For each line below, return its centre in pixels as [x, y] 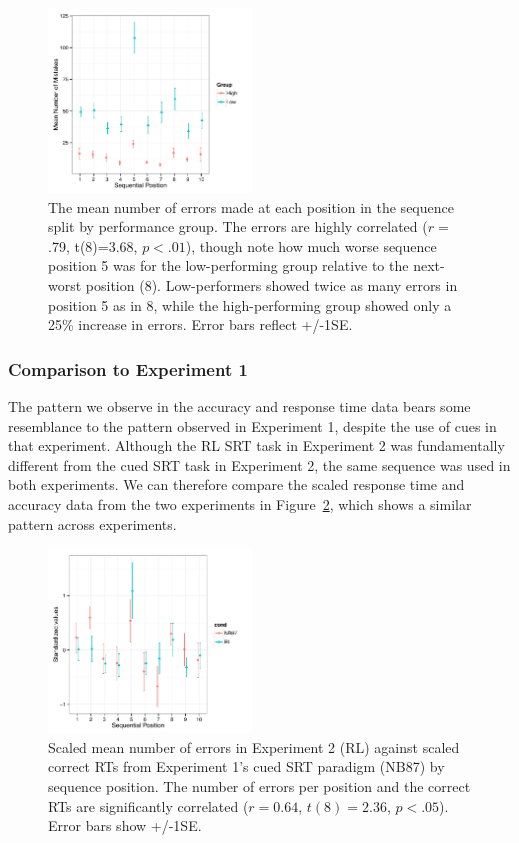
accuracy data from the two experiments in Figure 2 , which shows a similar [240, 503]
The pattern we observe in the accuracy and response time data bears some [239, 405]
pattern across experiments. [92, 523]
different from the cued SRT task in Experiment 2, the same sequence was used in [259, 464]
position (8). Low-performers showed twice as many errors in [271, 284]
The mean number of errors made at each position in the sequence [251, 206]
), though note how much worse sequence [311, 245]
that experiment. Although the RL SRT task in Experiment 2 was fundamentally [256, 445]
